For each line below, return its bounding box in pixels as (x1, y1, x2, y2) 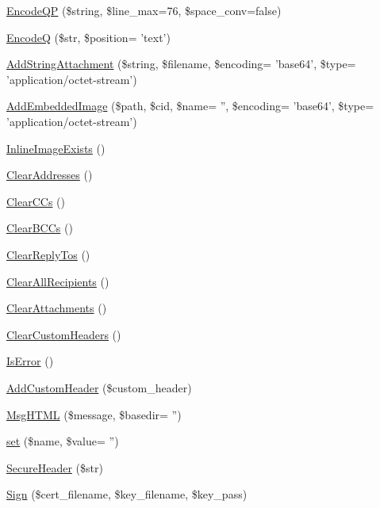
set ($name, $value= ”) (6, 433, 119, 449)
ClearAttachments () (6, 300, 107, 316)
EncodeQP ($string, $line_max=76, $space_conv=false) (6, 2, 282, 18)
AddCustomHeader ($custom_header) (6, 379, 192, 395)
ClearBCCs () (6, 220, 73, 236)
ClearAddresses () (6, 166, 93, 183)
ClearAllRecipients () (6, 273, 109, 289)
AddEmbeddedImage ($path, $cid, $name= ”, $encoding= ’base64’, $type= (6, 97, 374, 114)
